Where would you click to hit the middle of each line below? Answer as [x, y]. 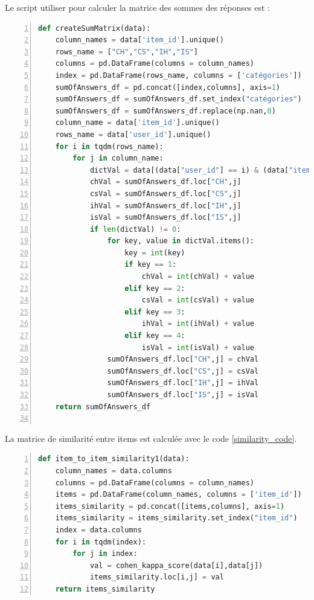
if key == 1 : [151, 265]
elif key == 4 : [155, 336]
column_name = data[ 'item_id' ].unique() [137, 123]
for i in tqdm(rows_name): [109, 146]
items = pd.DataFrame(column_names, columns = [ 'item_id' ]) [178, 495]
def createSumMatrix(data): [95, 28]
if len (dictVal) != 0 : [135, 229]
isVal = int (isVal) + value [198, 347]
